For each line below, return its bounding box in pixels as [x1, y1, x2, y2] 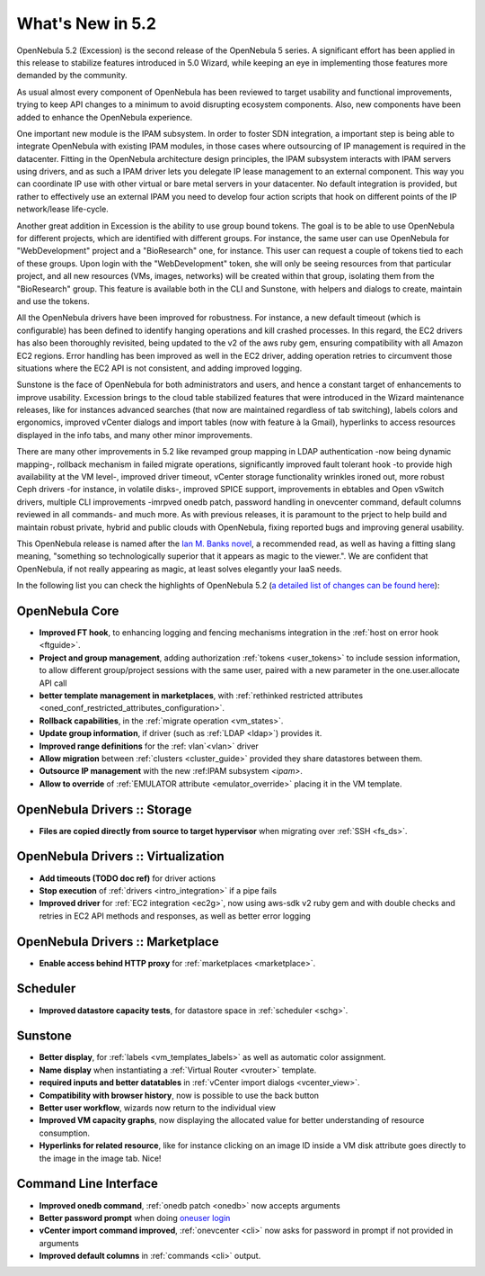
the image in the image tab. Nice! [39, 1153, 162, 1164]
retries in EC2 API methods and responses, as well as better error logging [39, 910, 312, 921]
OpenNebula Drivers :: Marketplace [16, 934, 219, 949]
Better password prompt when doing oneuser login [39, 1212, 231, 1223]
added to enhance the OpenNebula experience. [16, 112, 193, 122]
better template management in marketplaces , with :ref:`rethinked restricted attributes [39, 690, 364, 701]
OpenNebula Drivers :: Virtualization [16, 849, 225, 864]
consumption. [39, 1128, 90, 1138]
